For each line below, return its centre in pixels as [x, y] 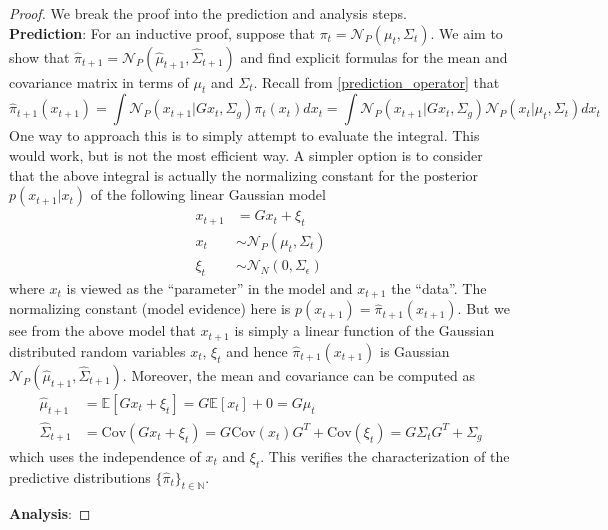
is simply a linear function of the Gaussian [364, 330]
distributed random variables [97, 350]
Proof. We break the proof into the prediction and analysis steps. [208, 13]
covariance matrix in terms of [99, 81]
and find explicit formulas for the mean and [374, 56]
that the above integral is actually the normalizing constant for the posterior [244, 174]
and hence [257, 350]
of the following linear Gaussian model [208, 194]
